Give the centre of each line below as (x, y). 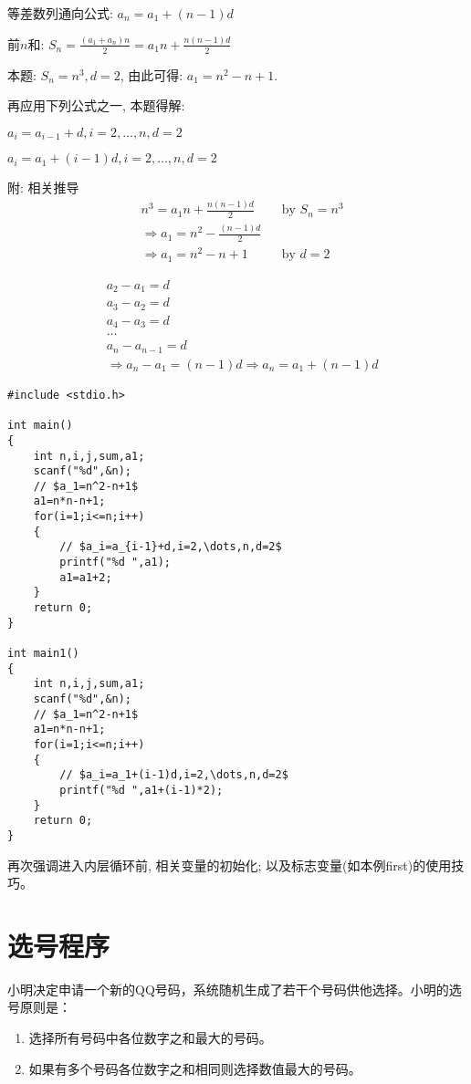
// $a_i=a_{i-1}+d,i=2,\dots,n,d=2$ (171, 547)
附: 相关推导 (43, 188)
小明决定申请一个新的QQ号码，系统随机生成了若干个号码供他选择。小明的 (228, 989)
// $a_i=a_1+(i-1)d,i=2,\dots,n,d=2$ (174, 775)
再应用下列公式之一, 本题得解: (96, 105)
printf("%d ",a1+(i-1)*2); (141, 790)
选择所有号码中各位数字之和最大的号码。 (150, 1038)
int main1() (43, 654)
